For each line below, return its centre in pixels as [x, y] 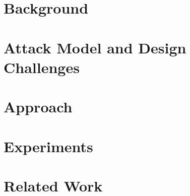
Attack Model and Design [95, 47]
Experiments [48, 146]
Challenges [42, 67]
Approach [38, 107]
